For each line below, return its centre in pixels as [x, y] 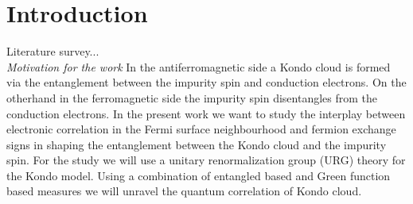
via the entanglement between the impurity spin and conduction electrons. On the [206, 82]
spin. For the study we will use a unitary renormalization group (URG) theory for [206, 160]
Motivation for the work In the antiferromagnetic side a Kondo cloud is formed [199, 66]
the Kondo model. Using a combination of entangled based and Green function [199, 175]
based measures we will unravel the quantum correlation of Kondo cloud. [184, 191]
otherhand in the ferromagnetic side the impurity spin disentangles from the [192, 97]
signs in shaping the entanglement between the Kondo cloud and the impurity [197, 144]
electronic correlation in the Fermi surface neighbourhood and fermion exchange [201, 129]
